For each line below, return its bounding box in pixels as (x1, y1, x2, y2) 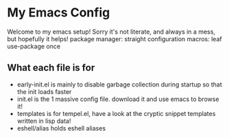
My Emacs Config (7, 5, 110, 21)
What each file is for (7, 62, 95, 73)
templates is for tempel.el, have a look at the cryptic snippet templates (16, 109, 216, 117)
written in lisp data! (16, 117, 71, 125)
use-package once (7, 42, 60, 50)
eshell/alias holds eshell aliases (16, 124, 106, 132)
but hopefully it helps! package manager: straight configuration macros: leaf (7, 34, 222, 43)
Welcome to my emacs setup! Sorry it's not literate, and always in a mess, (7, 27, 216, 36)
